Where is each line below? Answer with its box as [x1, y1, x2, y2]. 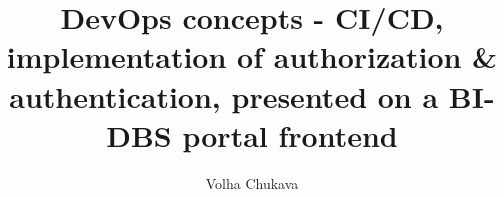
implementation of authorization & [6, 36, 498, 77]
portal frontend [182, 114, 398, 155]
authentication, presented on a [9, 75, 439, 116]
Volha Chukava [205, 172, 299, 193]
